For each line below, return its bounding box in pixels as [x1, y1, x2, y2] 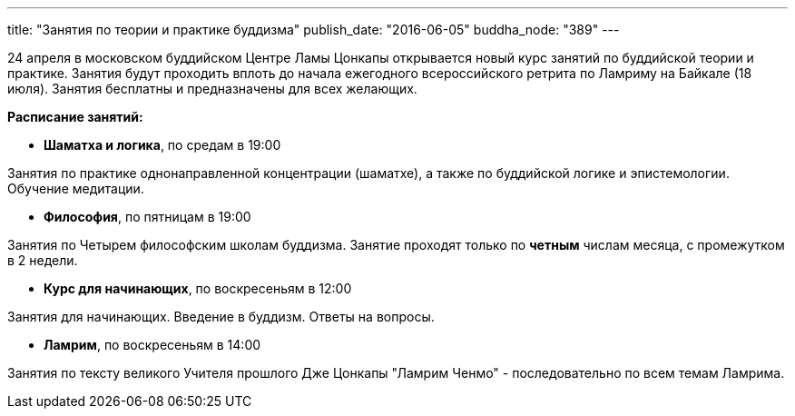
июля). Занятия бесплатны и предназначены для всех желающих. [7, 81, 417, 96]
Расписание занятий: [7, 109, 143, 124]
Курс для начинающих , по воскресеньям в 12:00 [44, 281, 352, 296]
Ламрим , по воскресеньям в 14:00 [44, 337, 261, 352]
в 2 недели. [7, 253, 78, 268]
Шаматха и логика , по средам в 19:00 [44, 137, 281, 153]
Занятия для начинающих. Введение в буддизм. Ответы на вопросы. [7, 309, 435, 324]
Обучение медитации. [7, 181, 144, 196]
